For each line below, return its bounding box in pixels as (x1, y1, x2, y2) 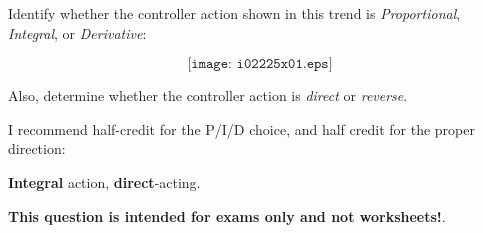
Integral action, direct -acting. (8, 171, 201, 192)
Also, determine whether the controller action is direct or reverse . (8, 85, 408, 106)
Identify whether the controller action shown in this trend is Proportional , (8, 3, 461, 23)
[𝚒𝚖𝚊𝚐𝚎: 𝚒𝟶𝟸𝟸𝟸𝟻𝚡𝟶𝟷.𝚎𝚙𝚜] (187, 57, 333, 72)
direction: (8, 138, 66, 159)
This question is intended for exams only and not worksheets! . (8, 205, 446, 226)
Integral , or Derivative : (8, 22, 147, 43)
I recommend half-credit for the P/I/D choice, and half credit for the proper (8, 118, 475, 139)
